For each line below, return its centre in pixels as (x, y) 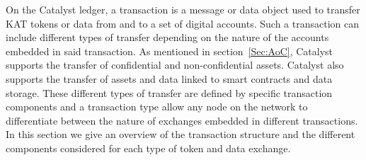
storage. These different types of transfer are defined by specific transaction (169, 92)
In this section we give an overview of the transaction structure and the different (181, 134)
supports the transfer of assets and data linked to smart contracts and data (169, 78)
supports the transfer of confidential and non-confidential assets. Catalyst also (175, 65)
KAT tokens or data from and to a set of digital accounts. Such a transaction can (182, 23)
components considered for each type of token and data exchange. (148, 148)
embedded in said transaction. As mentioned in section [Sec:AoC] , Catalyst (170, 51)
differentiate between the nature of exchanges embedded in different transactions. (182, 120)
